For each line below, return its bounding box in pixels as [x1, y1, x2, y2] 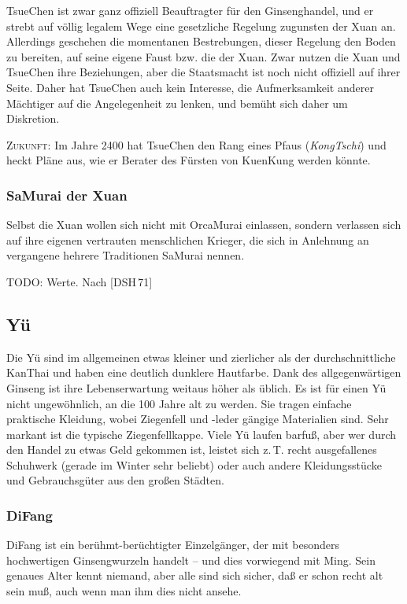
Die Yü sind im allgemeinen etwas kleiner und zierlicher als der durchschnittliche [6, 348, 396, 365]
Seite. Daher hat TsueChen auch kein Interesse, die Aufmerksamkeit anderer [6, 79, 374, 95]
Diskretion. [6, 110, 60, 127]
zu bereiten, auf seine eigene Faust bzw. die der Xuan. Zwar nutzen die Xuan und [6, 48, 401, 64]
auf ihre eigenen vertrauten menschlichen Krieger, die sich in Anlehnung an [6, 231, 369, 248]
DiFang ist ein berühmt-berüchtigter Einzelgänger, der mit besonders [6, 536, 340, 553]
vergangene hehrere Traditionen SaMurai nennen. [6, 247, 245, 263]
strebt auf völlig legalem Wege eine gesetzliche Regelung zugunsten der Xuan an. [6, 17, 396, 34]
